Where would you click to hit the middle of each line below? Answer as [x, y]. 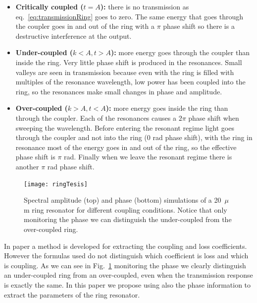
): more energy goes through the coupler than [180, 52]
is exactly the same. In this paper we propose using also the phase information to [128, 284]
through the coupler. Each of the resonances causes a [96, 117]
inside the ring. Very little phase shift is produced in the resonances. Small [129, 62]
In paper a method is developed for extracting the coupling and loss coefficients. [126, 246]
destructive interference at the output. [74, 36]
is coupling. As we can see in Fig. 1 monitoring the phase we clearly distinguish [125, 265]
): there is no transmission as [145, 6]
